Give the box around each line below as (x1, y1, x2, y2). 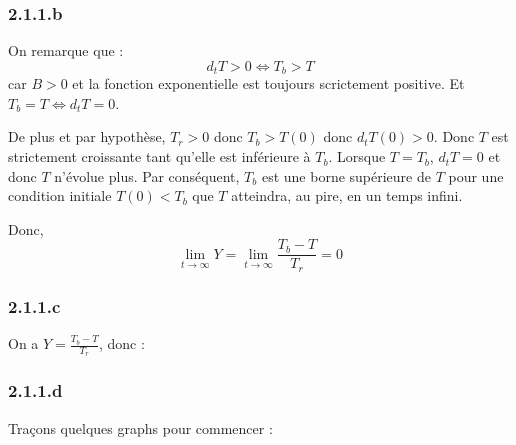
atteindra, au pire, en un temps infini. (231, 185, 463, 206)
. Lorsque (328, 146, 386, 167)
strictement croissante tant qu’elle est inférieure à (8, 146, 311, 167)
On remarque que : (8, 40, 124, 61)
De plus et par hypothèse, (8, 126, 166, 147)
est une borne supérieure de (261, 165, 431, 186)
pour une (448, 165, 504, 186)
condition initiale (8, 185, 112, 206)
